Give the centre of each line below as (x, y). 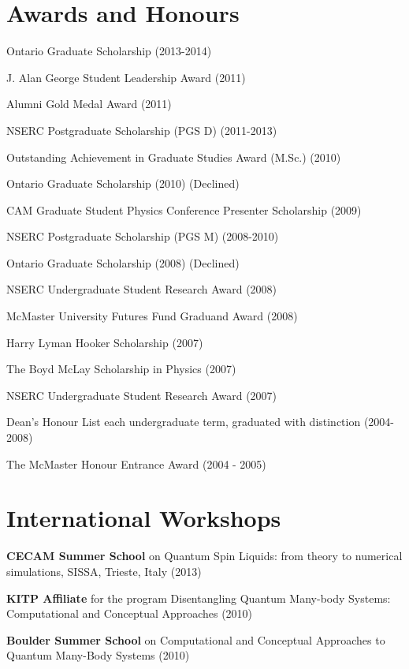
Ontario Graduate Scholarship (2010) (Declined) (123, 183)
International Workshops (144, 518)
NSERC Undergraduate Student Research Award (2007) (142, 395)
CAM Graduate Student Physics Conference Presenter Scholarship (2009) (184, 209)
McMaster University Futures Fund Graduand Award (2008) (152, 316)
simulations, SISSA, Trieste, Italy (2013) (104, 571)
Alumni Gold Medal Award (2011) (89, 104)
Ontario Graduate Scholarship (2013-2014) (109, 51)
